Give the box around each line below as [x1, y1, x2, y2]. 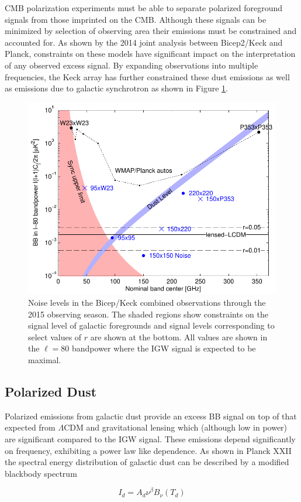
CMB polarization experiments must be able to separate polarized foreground [5, 2, 283, 13]
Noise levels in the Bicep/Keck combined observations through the [28, 296, 266, 308]
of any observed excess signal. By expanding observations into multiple [5, 59, 258, 71]
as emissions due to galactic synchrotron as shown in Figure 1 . [5, 82, 228, 94]
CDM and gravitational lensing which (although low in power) [64, 421, 288, 433]
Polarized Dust [5, 382, 97, 400]
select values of [28, 330, 82, 343]
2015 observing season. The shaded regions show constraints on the [28, 308, 268, 320]
